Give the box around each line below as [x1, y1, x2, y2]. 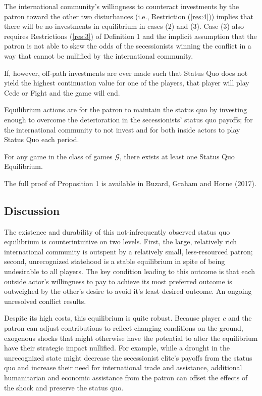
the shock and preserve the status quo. [4, 382, 124, 392]
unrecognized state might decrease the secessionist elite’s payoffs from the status [4, 352, 252, 363]
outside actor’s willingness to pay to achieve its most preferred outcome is [4, 276, 232, 286]
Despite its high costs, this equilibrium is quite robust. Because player [4, 313, 221, 323]
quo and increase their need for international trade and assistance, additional [4, 362, 242, 373]
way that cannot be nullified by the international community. [4, 50, 193, 61]
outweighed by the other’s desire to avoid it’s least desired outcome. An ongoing [4, 286, 252, 296]
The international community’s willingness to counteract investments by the [4, 1, 239, 11]
